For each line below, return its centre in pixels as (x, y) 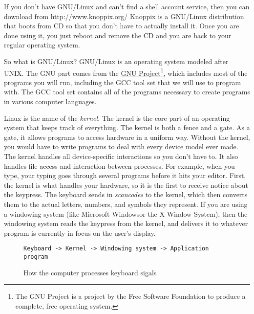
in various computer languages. (50, 101)
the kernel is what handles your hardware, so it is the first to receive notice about (126, 185)
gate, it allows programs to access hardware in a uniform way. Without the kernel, (127, 137)
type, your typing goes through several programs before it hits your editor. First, (125, 175)
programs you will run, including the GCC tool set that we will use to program (123, 82)
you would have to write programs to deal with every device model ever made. (121, 146)
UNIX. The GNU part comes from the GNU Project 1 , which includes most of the (126, 72)
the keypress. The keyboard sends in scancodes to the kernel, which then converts (126, 194)
